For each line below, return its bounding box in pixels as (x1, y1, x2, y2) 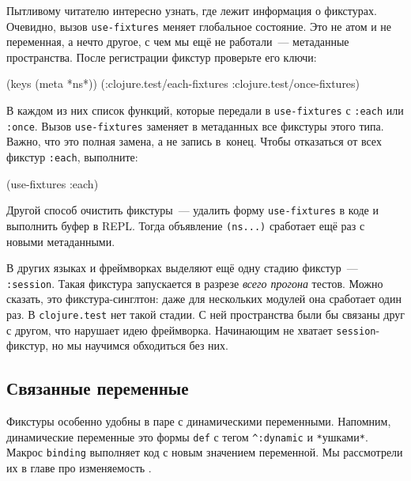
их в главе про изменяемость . (6, 459, 152, 475)
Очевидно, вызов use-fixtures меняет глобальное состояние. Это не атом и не (6, 17, 392, 34)
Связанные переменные (6, 376, 189, 400)
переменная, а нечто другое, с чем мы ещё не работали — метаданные (6, 33, 349, 50)
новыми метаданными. (6, 233, 115, 249)
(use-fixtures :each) (6, 175, 99, 191)
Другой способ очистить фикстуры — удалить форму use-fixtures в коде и (6, 202, 379, 218)
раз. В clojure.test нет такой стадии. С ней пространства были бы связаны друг (6, 305, 405, 322)
